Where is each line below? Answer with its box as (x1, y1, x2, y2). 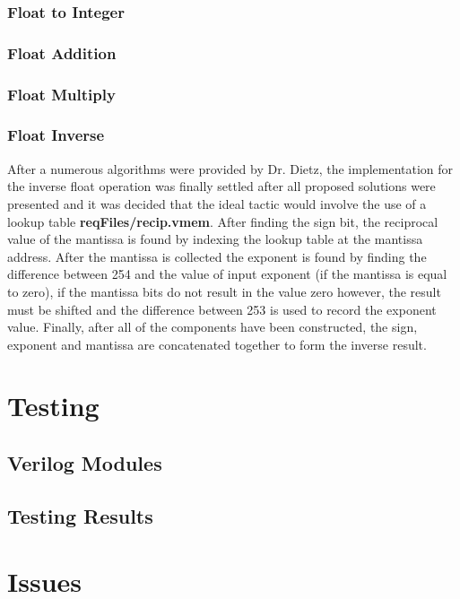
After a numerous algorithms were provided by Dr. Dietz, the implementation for (7, 159, 454, 178)
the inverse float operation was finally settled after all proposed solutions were (7, 177, 436, 195)
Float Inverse (7, 124, 105, 146)
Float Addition (7, 41, 117, 64)
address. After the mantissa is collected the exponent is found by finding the (7, 247, 427, 265)
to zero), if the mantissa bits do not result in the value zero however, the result (7, 282, 441, 300)
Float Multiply (7, 82, 116, 105)
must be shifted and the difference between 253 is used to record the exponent (7, 299, 437, 318)
